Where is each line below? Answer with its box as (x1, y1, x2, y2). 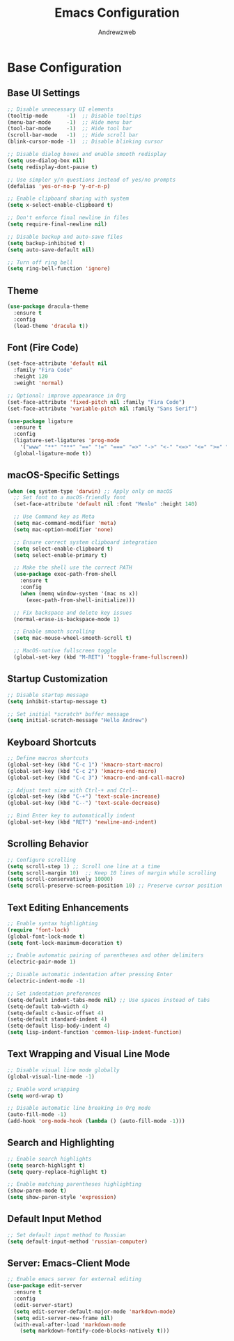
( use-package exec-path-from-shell (13, 571, 117, 578)
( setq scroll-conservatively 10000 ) (7, 876, 114, 883)
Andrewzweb (97, 28, 136, 36)
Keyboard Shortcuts (7, 736, 97, 748)
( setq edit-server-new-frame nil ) (13, 1315, 114, 1322)
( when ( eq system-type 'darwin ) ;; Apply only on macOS (7, 487, 173, 495)
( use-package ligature (7, 418, 73, 425)
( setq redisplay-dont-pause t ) (7, 164, 98, 171)
